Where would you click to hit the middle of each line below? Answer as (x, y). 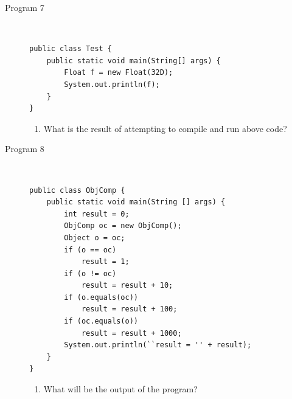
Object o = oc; (95, 238)
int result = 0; (97, 214)
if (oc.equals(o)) (101, 321)
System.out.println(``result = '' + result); (158, 345)
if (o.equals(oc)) (101, 297)
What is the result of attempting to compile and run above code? (165, 128)
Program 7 (25, 7)
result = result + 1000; (131, 333)
